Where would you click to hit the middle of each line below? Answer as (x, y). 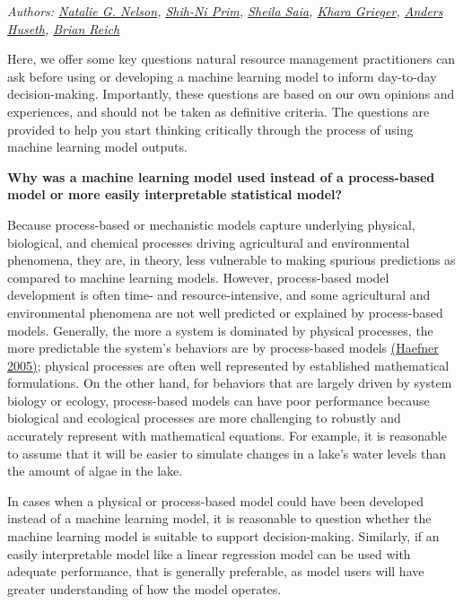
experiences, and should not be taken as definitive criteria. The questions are (218, 111)
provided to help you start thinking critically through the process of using (210, 129)
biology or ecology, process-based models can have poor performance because (218, 400)
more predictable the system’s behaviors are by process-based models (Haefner (223, 348)
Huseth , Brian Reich (64, 28)
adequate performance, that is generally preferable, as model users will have (216, 571)
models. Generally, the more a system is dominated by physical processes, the (220, 330)
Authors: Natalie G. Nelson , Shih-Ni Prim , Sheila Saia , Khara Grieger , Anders (225, 11)
